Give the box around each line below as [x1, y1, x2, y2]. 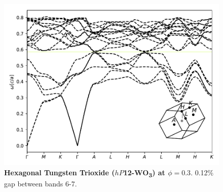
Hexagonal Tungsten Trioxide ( [4, 167, 115, 177]
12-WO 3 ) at [123, 167, 165, 179]
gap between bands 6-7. [4, 178, 77, 188]
